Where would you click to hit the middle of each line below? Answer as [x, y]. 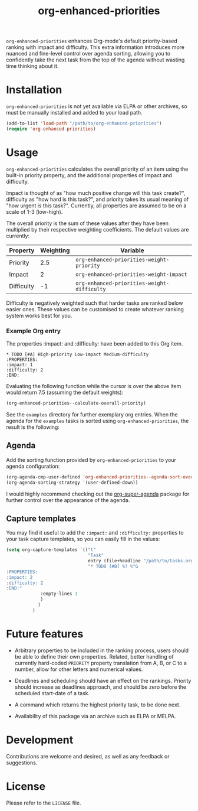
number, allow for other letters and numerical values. [79, 669]
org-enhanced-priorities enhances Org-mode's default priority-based [92, 41]
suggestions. [22, 763]
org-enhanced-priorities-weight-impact [131, 274]
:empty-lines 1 [59, 594]
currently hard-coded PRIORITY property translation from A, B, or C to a [101, 663]
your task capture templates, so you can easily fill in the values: [83, 539]
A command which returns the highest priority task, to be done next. [98, 705]
